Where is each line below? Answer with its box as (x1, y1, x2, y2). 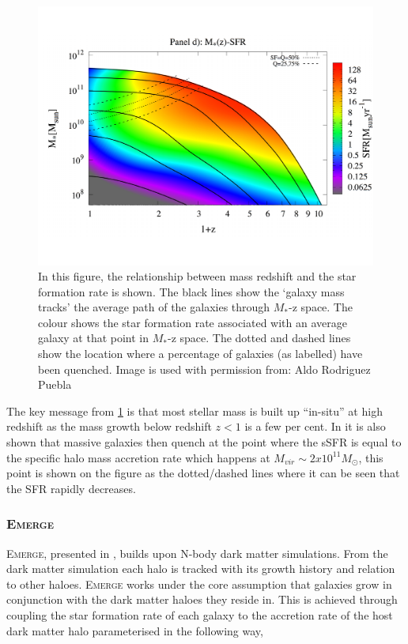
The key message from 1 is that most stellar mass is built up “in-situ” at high (6, 402, 383, 419)
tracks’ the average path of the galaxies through (38, 299, 270, 315)
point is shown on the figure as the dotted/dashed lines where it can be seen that (6, 465, 400, 481)
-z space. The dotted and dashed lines (167, 330, 351, 346)
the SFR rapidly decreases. (6, 480, 136, 496)
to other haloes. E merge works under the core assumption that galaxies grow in (6, 575, 392, 592)
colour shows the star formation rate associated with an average (38, 314, 347, 330)
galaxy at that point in (38, 330, 149, 346)
